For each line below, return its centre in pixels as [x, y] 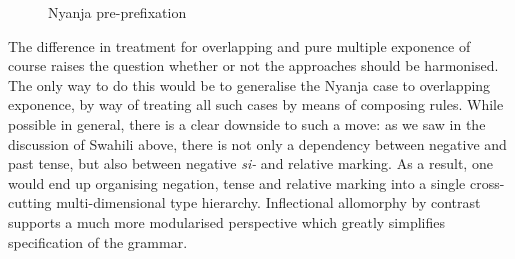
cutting [30, 202]
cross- [487, 182]
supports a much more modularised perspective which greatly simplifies [226, 221]
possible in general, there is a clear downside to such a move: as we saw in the [247, 123]
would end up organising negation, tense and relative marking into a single [237, 182]
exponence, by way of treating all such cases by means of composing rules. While [256, 104]
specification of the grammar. [98, 241]
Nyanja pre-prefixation [117, 12]
